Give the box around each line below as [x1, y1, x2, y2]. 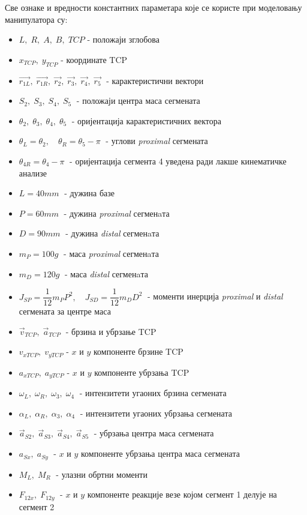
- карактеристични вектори [106, 74, 204, 86]
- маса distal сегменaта [64, 267, 148, 280]
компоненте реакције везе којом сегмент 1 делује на [87, 488, 277, 501]
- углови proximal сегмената [106, 134, 208, 147]
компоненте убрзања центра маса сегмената [81, 447, 240, 460]
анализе [19, 166, 47, 179]
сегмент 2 [19, 500, 55, 513]
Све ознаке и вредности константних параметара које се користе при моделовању [5, 1, 302, 13]
